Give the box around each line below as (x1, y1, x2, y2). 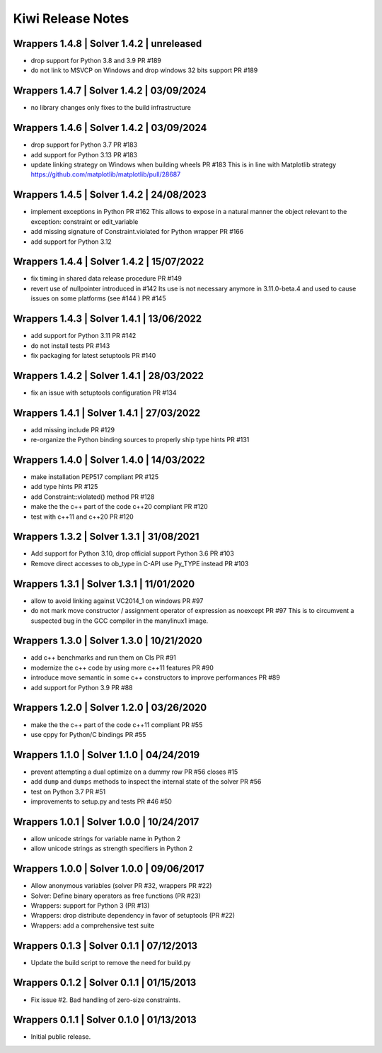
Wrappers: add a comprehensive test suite (30, 921, 155, 930)
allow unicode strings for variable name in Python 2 (30, 834, 181, 843)
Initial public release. (30, 1032, 91, 1041)
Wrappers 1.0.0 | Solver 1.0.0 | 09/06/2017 (13, 863, 204, 875)
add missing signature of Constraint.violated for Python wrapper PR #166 (30, 227, 244, 236)
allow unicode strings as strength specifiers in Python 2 (30, 844, 193, 853)
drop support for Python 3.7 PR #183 (30, 140, 138, 149)
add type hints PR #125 (30, 483, 98, 491)
